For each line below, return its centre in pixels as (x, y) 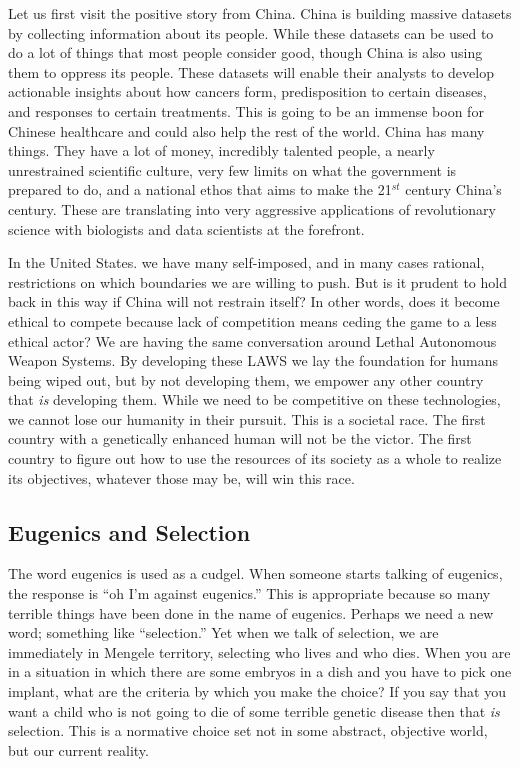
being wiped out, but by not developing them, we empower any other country (246, 379)
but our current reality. (78, 749)
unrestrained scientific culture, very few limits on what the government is (232, 169)
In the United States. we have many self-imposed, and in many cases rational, (246, 262)
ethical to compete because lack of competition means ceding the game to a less (252, 320)
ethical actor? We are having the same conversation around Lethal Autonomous (252, 340)
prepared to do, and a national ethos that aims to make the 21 (200, 189)
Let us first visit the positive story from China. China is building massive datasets (260, 13)
